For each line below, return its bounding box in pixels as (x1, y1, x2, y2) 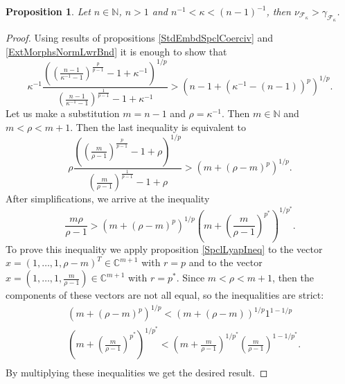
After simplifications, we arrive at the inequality (6, 191, 210, 206)
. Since (176, 270, 205, 285)
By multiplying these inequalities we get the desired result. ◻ (6, 365, 268, 380)
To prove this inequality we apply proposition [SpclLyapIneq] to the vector (6, 241, 323, 256)
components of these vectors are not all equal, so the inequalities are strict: (6, 288, 324, 302)
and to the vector (188, 255, 263, 270)
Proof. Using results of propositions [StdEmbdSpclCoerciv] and (6, 30, 274, 45)
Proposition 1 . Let (6, 4, 91, 18)
